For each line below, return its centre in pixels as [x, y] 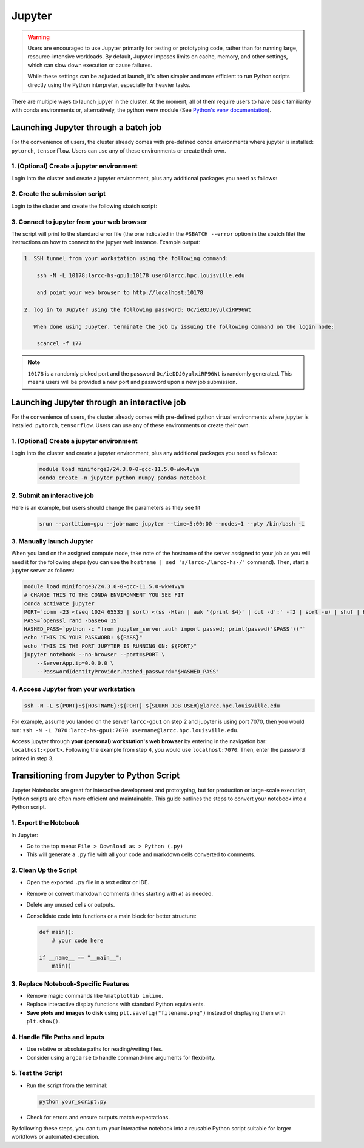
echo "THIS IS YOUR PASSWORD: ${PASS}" [83, 638]
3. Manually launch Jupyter [52, 541]
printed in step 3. [32, 758]
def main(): [57, 932]
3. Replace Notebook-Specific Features [70, 983]
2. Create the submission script [59, 194]
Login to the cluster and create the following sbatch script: [84, 206]
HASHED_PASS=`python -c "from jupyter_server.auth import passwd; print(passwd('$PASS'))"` [165, 629]
